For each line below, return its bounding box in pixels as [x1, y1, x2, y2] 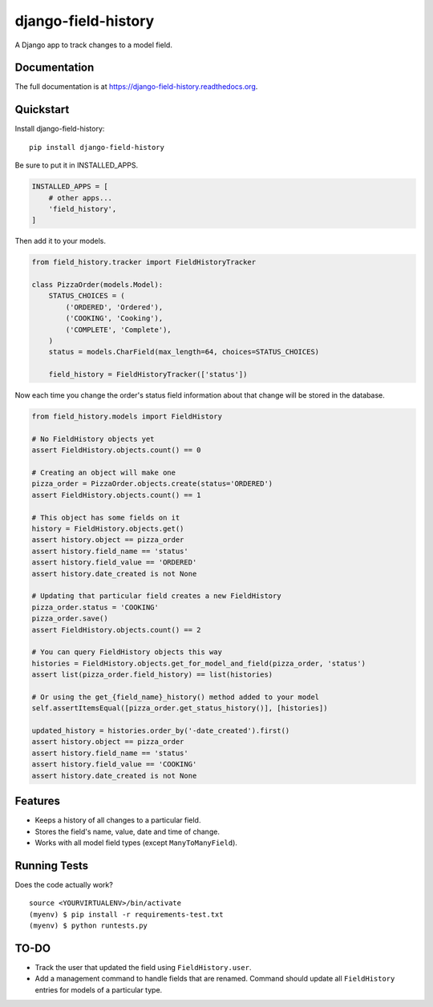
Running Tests [14, 859, 88, 872]
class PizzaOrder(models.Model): [31, 281, 164, 289]
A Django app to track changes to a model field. [14, 40, 172, 50]
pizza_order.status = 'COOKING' [31, 602, 160, 612]
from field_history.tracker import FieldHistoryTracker [31, 257, 257, 267]
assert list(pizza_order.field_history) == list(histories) [31, 670, 273, 679]
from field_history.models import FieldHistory [31, 412, 222, 421]
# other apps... [48, 193, 112, 202]
